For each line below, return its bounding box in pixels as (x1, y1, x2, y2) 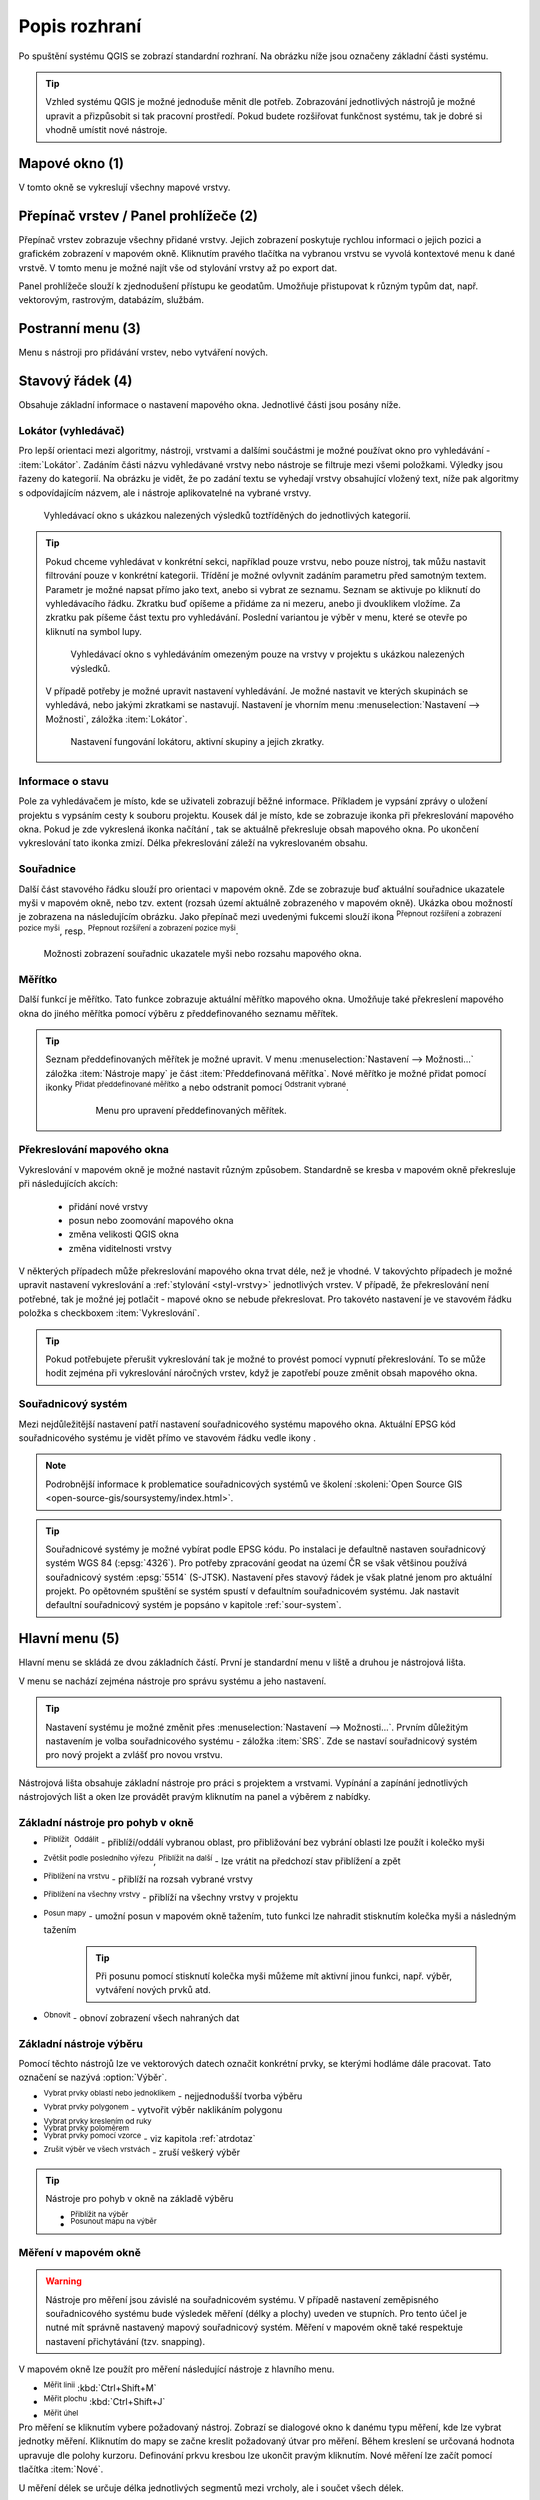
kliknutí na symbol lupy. (45, 625, 142, 637)
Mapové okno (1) (18, 155, 125, 172)
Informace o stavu (18, 774, 109, 788)
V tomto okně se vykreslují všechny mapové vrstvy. (18, 181, 231, 194)
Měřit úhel (43, 2408, 79, 2418)
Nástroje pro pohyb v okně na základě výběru (45, 2192, 234, 2204)
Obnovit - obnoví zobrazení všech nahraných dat (43, 2010, 240, 2024)
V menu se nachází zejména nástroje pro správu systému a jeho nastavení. (18, 1675, 327, 1687)
